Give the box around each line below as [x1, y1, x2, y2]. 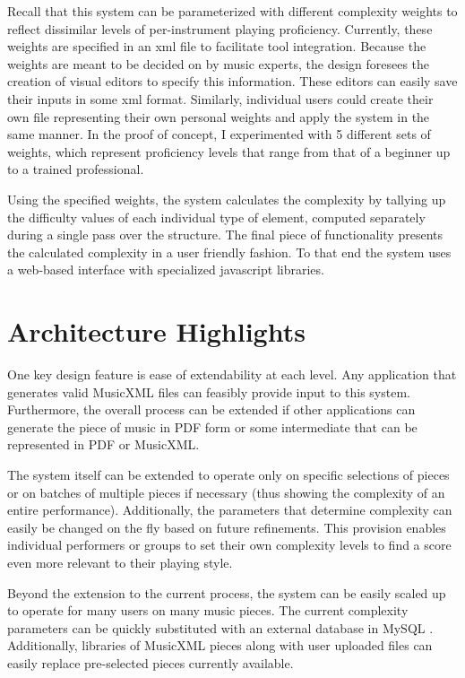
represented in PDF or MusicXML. [7, 435, 200, 454]
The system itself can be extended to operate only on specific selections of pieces [7, 465, 450, 483]
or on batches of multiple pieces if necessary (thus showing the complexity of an [7, 482, 445, 501]
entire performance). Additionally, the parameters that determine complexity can [7, 500, 452, 519]
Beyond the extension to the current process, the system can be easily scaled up [7, 583, 446, 602]
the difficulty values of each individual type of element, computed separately [7, 207, 426, 226]
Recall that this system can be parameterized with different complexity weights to [7, 2, 458, 20]
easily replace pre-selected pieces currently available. [7, 653, 294, 672]
